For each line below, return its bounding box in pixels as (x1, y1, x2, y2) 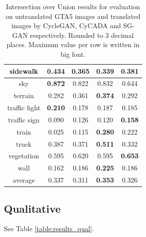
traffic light (7, 102, 41, 113)
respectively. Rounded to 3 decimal (30, 30, 134, 40)
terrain (14, 90, 34, 101)
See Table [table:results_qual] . (4, 223, 94, 234)
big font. (60, 49, 86, 59)
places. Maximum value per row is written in (6, 39, 140, 50)
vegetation (8, 151, 39, 161)
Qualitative (4, 201, 61, 216)
